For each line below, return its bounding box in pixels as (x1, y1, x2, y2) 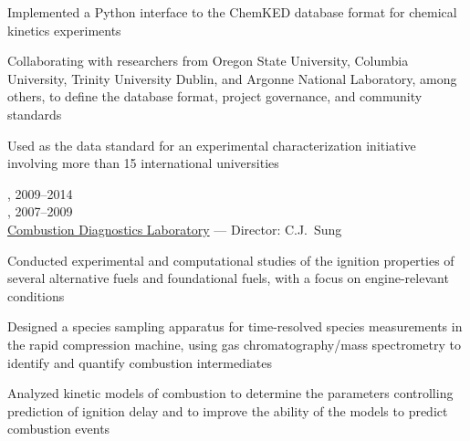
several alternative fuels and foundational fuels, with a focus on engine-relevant (7, 268, 449, 288)
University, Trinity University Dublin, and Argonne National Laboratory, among (7, 68, 457, 88)
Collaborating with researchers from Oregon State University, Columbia (7, 51, 409, 70)
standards (7, 104, 62, 123)
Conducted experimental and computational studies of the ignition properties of (7, 250, 454, 269)
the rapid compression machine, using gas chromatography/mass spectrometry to (7, 334, 461, 353)
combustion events (7, 419, 110, 438)
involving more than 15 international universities (7, 153, 279, 173)
